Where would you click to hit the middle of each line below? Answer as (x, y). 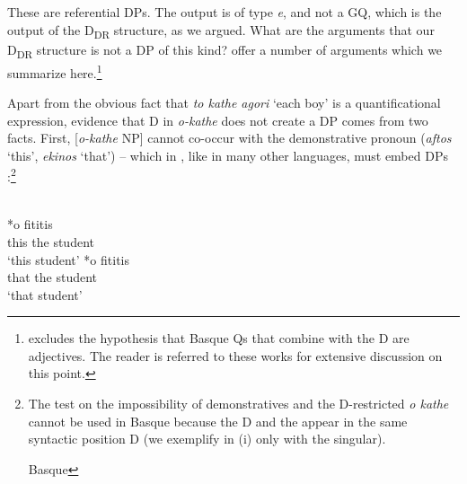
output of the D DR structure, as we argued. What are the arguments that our (221, 31)
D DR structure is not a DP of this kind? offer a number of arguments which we (225, 50)
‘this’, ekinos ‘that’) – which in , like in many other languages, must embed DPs (228, 155)
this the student (51, 241)
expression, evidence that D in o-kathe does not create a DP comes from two (218, 120)
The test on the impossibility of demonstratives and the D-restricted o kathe (238, 404)
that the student (53, 277)
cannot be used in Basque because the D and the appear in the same (218, 421)
